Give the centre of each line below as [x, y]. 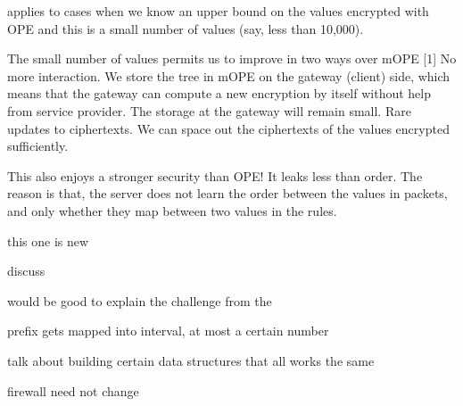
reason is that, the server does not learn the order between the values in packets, [227, 193]
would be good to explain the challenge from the [140, 300]
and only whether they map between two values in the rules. [172, 210]
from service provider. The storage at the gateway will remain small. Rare [209, 110]
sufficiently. [38, 146]
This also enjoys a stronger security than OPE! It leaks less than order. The [215, 175]
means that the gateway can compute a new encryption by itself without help [219, 93]
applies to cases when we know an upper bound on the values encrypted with [218, 11]
